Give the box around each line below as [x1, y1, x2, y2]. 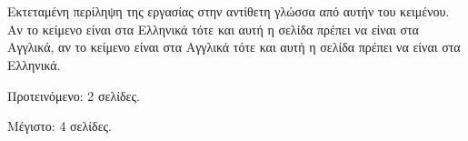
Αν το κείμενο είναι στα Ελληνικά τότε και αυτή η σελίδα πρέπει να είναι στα [7, 19, 419, 38]
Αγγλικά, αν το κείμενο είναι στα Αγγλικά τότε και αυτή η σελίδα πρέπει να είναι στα [7, 37, 461, 56]
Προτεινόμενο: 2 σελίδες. [7, 86, 140, 105]
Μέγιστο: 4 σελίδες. [7, 116, 112, 136]
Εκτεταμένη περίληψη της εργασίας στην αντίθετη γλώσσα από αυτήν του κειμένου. [7, 2, 450, 21]
